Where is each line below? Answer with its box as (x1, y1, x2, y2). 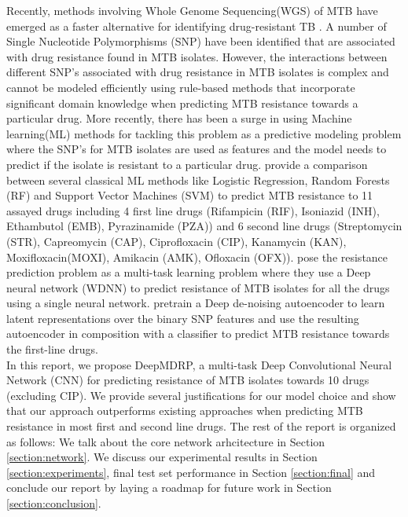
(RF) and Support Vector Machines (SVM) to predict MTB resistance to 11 (6, 187, 373, 203)
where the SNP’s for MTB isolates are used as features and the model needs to (6, 141, 387, 157)
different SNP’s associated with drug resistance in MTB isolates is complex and (6, 64, 389, 80)
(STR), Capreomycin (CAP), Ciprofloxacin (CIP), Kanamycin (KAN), (6, 233, 347, 249)
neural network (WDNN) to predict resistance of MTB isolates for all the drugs (6, 279, 390, 295)
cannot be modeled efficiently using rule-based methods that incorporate (6, 79, 355, 95)
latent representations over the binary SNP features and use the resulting (6, 310, 359, 326)
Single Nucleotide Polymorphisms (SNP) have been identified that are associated (6, 33, 395, 49)
